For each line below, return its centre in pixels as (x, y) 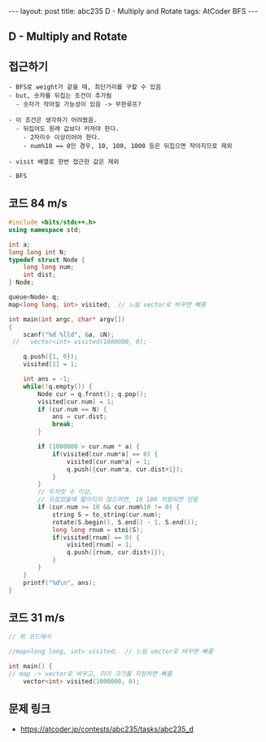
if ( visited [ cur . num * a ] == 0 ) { (105, 454)
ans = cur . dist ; (79, 417)
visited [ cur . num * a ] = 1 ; (109, 461)
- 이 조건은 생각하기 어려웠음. (53, 120)
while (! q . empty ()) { (58, 386)
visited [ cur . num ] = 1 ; (76, 402)
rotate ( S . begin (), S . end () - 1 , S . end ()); (125, 522)
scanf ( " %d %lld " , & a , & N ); (69, 334)
